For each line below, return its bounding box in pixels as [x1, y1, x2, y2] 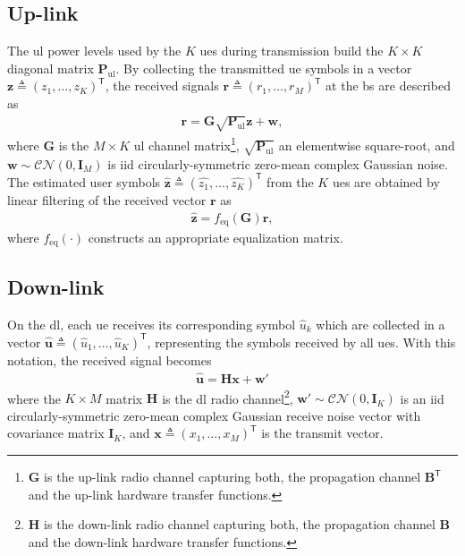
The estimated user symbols [7, 172, 161, 191]
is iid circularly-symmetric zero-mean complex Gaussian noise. [107, 154, 448, 173]
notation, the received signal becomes [7, 350, 212, 369]
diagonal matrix [7, 58, 94, 77]
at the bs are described [325, 76, 451, 95]
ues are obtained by [332, 172, 440, 191]
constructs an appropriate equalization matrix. [88, 227, 343, 246]
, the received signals [105, 76, 219, 95]
